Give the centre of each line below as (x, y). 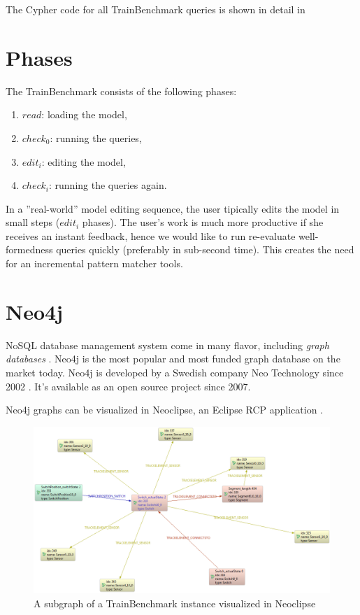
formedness (29, 249)
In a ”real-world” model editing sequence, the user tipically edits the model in (173, 208)
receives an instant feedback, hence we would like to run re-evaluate (151, 235)
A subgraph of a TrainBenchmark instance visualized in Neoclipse (175, 603)
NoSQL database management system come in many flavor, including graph (167, 345)
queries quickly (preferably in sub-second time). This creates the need (205, 249)
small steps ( (33, 222)
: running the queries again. (108, 185)
